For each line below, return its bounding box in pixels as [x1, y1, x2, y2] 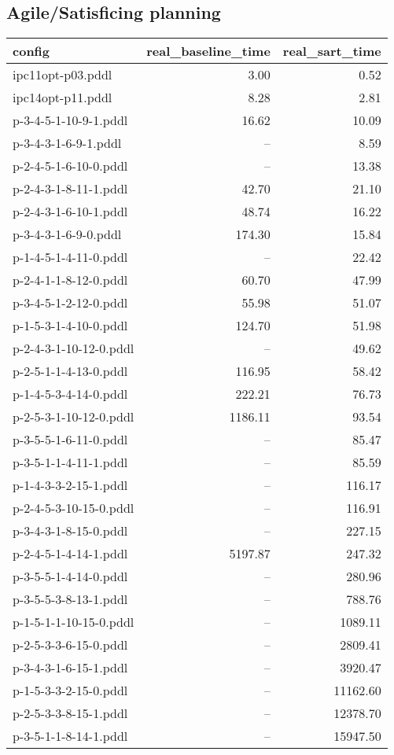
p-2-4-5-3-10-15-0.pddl [13, 499, 134, 517]
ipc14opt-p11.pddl [13, 88, 112, 107]
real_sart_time [282, 42, 381, 61]
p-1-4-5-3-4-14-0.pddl [13, 385, 128, 403]
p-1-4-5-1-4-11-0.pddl [13, 248, 128, 267]
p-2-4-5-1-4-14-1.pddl [13, 544, 128, 563]
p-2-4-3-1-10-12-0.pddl [13, 339, 134, 358]
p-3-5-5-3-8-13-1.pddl [13, 590, 128, 609]
